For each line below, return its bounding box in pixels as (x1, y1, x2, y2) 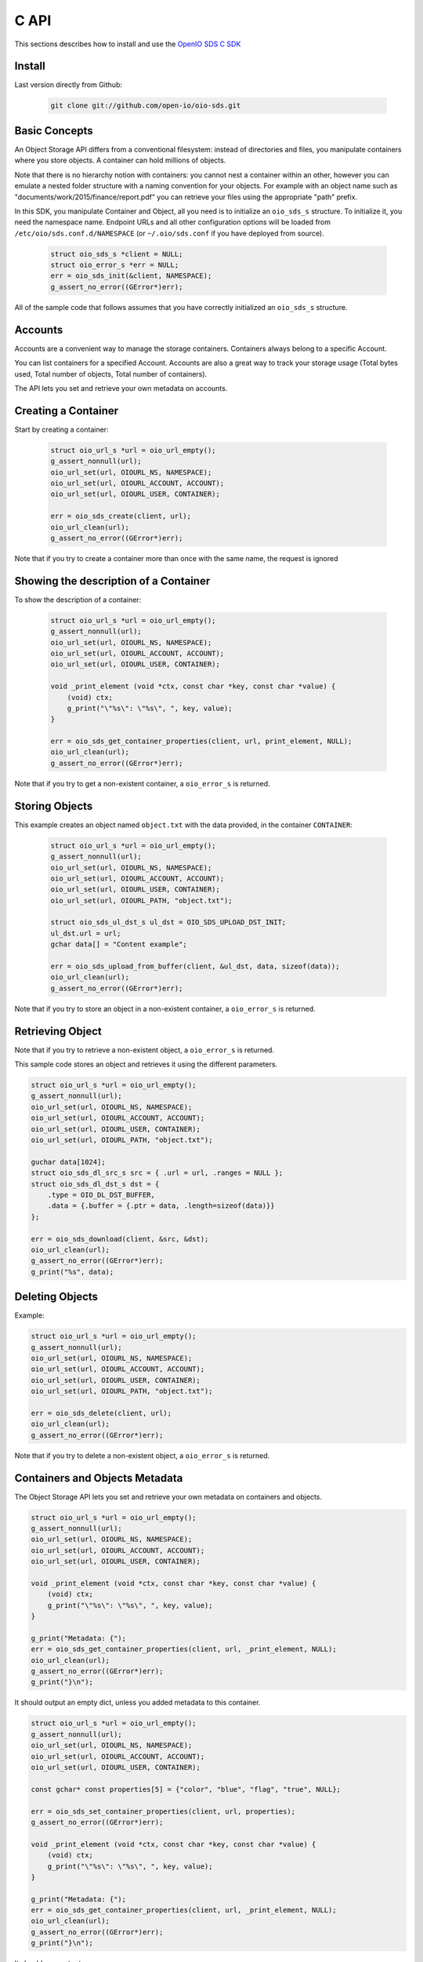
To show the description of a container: (14, 595, 142, 604)
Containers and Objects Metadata (14, 1471, 183, 1485)
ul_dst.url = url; (50, 928, 121, 938)
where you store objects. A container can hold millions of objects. (14, 155, 226, 165)
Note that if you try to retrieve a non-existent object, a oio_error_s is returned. (14, 1045, 274, 1055)
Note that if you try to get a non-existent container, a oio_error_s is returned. (14, 779, 270, 788)
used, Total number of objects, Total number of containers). (14, 369, 208, 378)
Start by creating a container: (14, 425, 109, 434)
